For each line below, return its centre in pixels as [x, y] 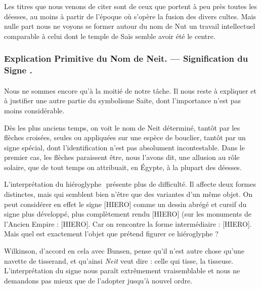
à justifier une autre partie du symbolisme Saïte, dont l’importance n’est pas [123, 100]
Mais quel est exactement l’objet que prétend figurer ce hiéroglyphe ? [111, 234]
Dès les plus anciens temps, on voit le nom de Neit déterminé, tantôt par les [122, 127]
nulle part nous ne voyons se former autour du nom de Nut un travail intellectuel [130, 26]
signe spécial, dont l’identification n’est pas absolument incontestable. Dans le [124, 147]
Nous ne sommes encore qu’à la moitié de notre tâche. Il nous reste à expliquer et [130, 90]
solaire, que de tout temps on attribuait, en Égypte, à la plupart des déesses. [123, 167]
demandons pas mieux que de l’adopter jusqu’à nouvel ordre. [98, 280]
